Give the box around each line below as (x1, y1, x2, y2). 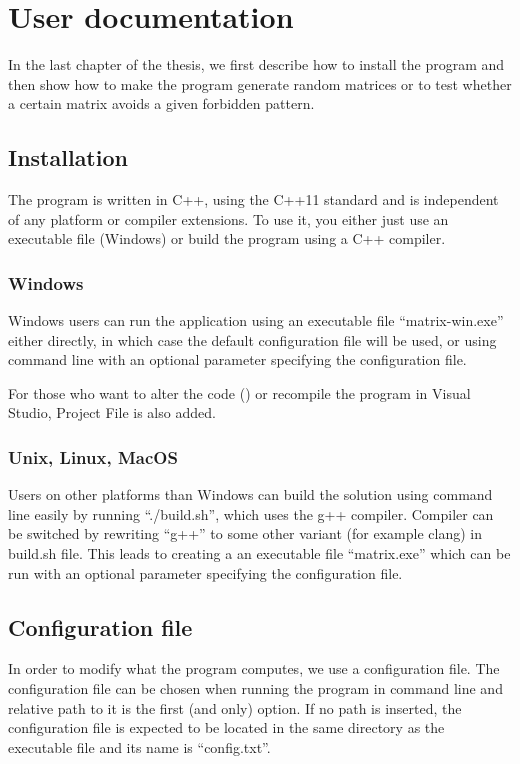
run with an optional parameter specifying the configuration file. (8, 562, 403, 583)
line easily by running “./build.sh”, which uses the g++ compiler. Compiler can (8, 503, 494, 524)
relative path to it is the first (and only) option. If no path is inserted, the (8, 697, 462, 718)
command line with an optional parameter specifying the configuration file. (8, 349, 467, 370)
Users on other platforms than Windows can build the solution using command (8, 484, 493, 505)
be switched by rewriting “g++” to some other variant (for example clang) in (8, 523, 482, 544)
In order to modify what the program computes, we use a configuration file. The (8, 658, 500, 679)
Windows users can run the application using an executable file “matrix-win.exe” (8, 310, 504, 331)
